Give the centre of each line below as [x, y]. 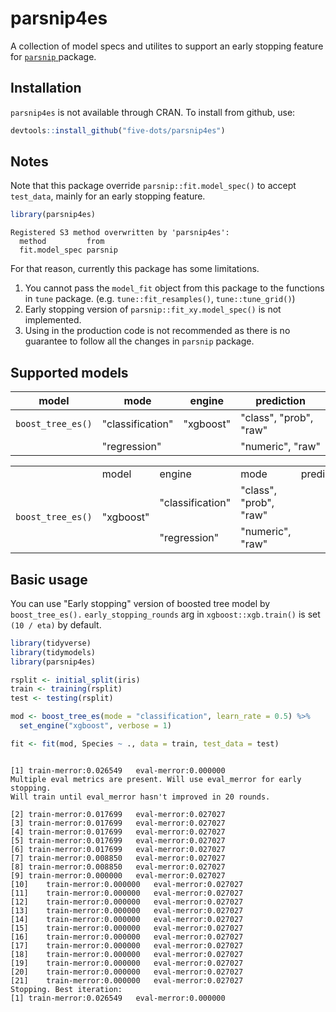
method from [62, 242]
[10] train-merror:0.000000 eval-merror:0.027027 [127, 884]
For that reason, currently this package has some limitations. [135, 269]
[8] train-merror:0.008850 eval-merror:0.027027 [118, 867]
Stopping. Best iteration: [66, 989]
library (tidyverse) [51, 643]
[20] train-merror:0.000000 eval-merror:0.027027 [127, 972]
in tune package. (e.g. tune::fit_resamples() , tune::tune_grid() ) [160, 299]
